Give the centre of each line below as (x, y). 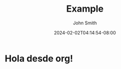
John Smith (85, 23)
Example (85, 9)
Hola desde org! (39, 58)
